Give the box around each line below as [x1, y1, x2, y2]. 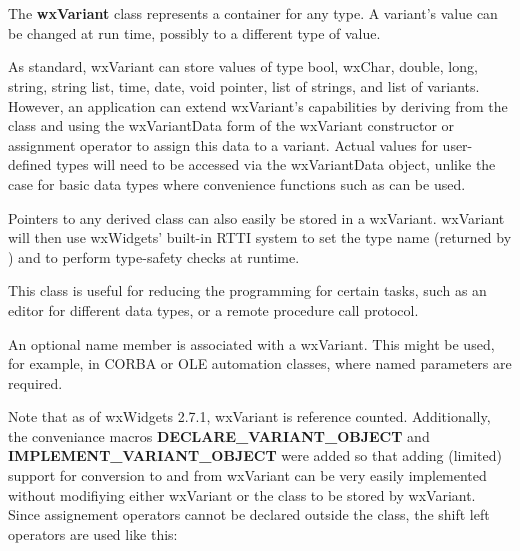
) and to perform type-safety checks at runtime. [8, 246, 300, 267]
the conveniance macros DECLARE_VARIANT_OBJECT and [8, 425, 430, 446]
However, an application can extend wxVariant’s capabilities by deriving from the [8, 95, 508, 116]
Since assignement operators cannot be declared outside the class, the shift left [8, 504, 490, 525]
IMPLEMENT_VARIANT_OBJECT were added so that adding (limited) [8, 445, 502, 466]
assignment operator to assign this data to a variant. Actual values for [8, 134, 438, 155]
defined [8, 154, 52, 175]
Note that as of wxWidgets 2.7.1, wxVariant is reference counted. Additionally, [8, 406, 491, 427]
